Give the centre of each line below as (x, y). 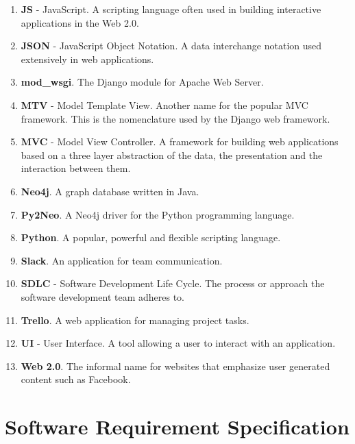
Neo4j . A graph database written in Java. (110, 191)
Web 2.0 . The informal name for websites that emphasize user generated (175, 366)
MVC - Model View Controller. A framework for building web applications (180, 141)
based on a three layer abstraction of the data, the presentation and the (172, 155)
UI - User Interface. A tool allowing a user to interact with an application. (178, 343)
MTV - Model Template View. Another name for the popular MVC (164, 104)
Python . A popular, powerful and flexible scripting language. (151, 237)
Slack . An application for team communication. (122, 260)
